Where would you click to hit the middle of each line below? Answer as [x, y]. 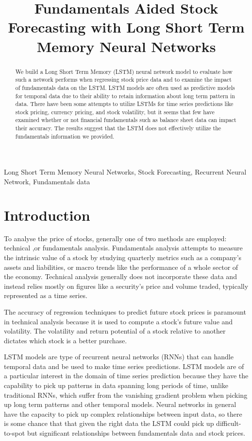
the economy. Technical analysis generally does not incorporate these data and [120, 276]
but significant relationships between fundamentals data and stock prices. [136, 433]
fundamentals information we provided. [65, 136]
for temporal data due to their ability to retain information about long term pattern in [125, 96]
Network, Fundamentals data [47, 182]
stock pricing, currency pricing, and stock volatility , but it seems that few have [115, 112]
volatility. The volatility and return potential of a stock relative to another [115, 331]
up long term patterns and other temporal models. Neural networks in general [120, 404]
